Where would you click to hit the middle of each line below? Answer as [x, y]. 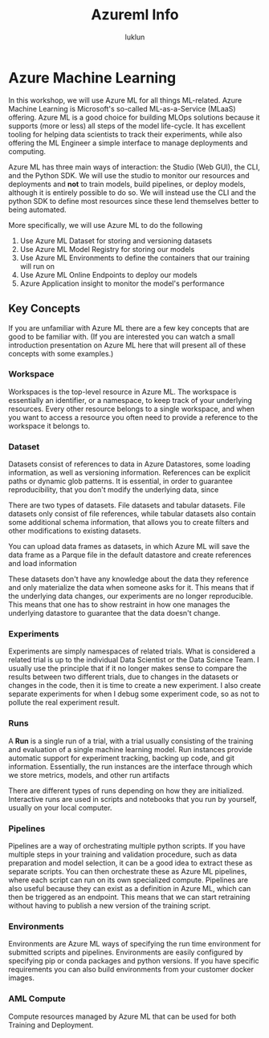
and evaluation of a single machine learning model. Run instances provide [130, 749]
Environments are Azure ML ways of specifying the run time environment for [134, 944]
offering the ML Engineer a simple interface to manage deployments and [128, 143]
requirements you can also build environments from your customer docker [131, 970]
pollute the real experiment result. [64, 702]
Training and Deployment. [51, 1024]
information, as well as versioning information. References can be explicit [129, 473]
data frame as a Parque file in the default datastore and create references [130, 555]
